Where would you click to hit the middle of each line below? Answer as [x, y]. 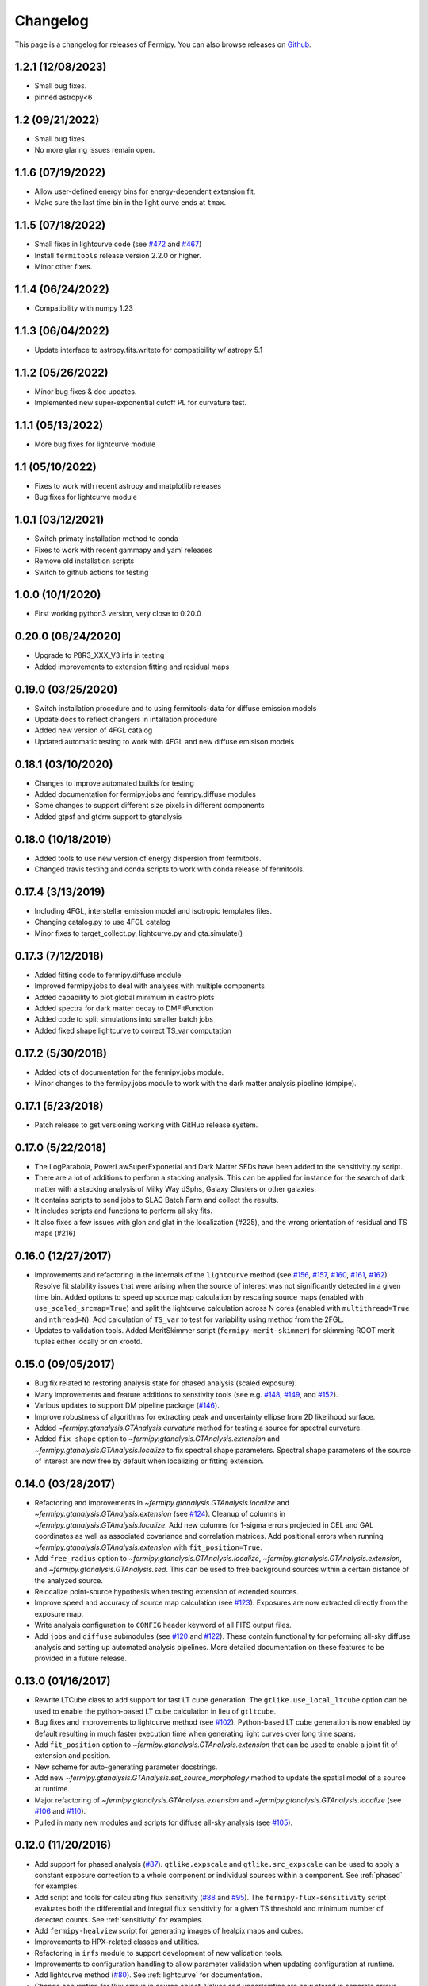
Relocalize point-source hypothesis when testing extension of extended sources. [166, 1592]
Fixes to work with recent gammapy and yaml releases [124, 550]
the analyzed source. [69, 1580]
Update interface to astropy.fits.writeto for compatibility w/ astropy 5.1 [149, 350]
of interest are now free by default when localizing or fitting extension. [149, 1461]
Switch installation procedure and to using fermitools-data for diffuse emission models [176, 708]
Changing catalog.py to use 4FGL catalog [102, 922]
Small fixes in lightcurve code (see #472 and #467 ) [118, 244]
